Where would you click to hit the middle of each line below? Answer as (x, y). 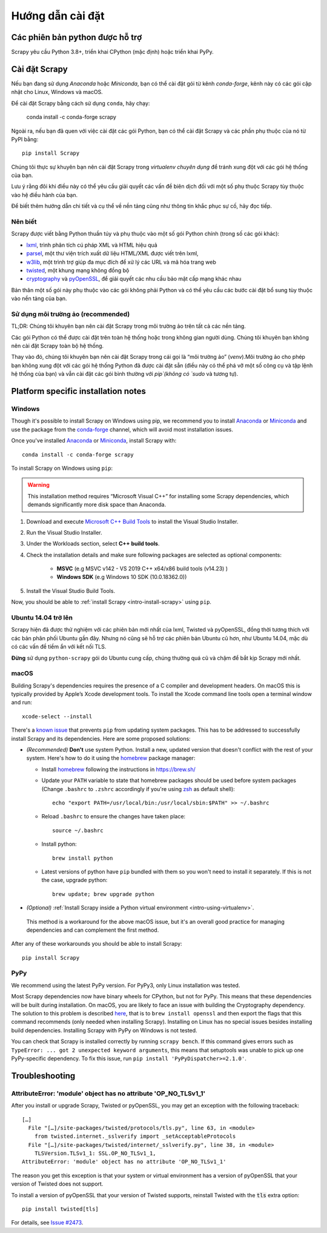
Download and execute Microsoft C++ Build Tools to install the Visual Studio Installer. (132, 521)
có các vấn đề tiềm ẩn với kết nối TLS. (59, 647)
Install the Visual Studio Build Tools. (71, 590)
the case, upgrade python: (74, 880)
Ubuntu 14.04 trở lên (42, 618)
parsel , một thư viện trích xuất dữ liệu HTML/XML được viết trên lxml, (113, 253)
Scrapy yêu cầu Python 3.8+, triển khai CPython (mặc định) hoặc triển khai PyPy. (113, 52)
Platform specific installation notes (79, 391)
